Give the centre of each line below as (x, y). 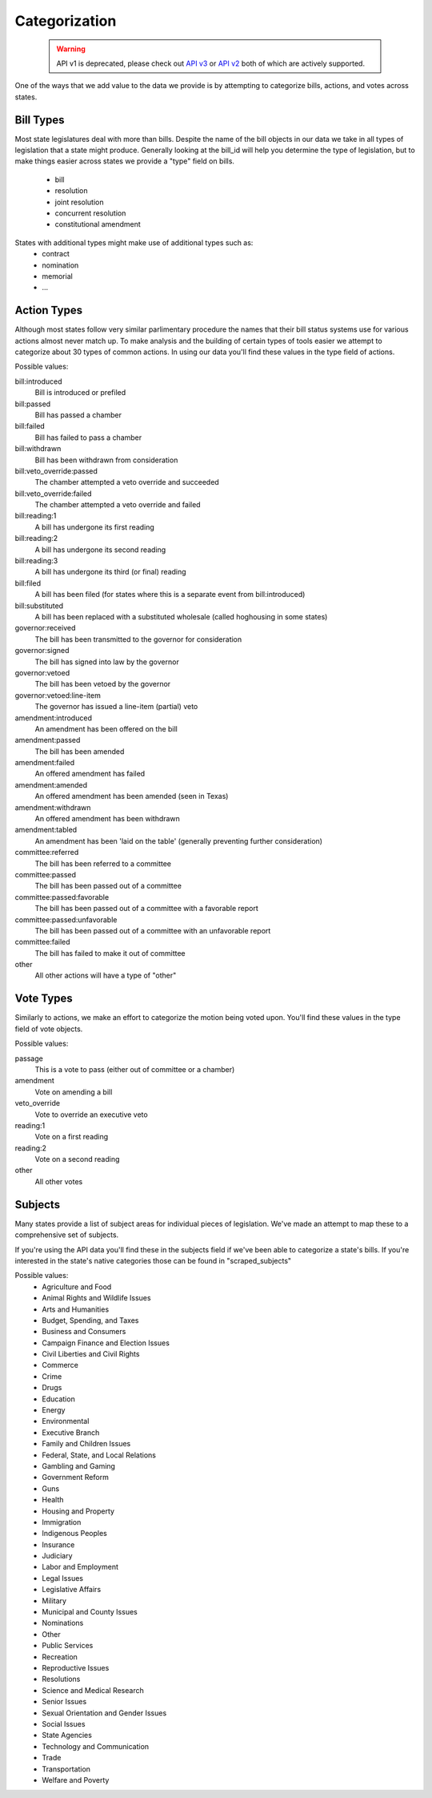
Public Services (68, 1646)
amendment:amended (51, 784)
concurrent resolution (90, 213)
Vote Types (44, 999)
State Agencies (67, 1736)
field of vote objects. (49, 1029)
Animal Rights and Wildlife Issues (96, 1298)
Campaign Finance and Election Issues (106, 1343)
